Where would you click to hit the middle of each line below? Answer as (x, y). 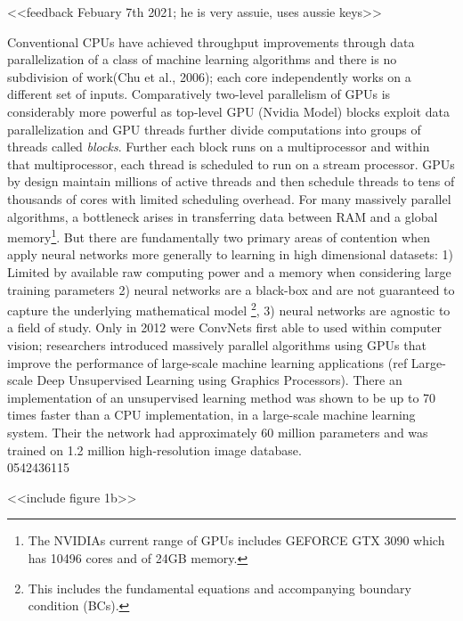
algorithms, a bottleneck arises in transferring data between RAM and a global (223, 216)
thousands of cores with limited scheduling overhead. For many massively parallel (229, 198)
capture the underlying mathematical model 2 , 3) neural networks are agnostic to (229, 309)
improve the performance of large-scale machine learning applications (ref (207, 362)
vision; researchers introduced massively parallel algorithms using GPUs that (217, 345)
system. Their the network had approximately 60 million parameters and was (218, 432)
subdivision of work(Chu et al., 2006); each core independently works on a (209, 76)
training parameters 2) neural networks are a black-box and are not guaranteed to (231, 289)
